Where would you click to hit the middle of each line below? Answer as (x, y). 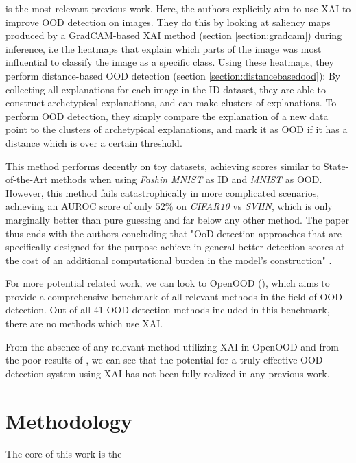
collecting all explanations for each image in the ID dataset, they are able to (166, 89)
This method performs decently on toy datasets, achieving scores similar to (163, 166)
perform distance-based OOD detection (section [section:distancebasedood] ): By (173, 75)
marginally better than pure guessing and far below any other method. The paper (177, 219)
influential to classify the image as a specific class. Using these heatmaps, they (170, 62)
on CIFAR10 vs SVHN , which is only (254, 206)
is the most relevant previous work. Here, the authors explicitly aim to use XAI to (178, 8)
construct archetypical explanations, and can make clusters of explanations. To (171, 103)
